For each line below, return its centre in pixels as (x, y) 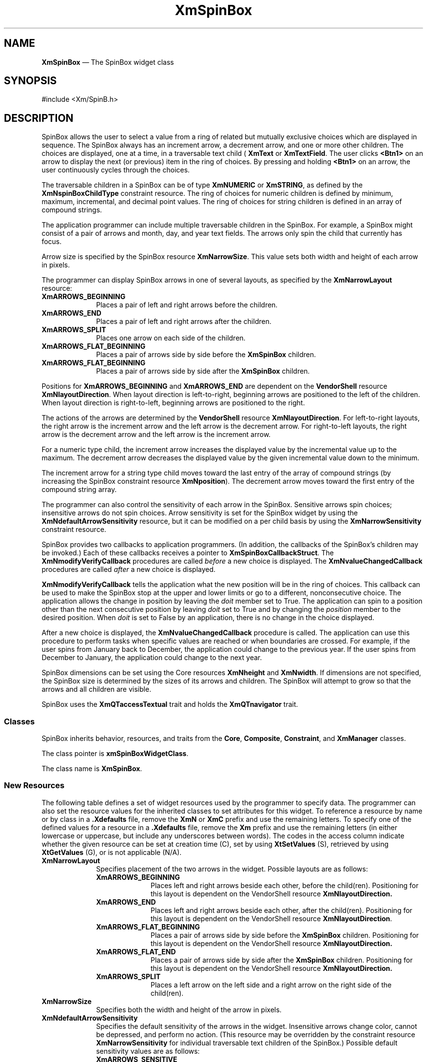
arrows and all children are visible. (97, 689)
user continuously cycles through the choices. (116, 170)
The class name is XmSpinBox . (92, 769)
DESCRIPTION (39, 118)
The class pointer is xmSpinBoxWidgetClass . (115, 754)
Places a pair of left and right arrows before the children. (187, 305)
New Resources (34, 786)
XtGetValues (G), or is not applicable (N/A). (112, 852)
